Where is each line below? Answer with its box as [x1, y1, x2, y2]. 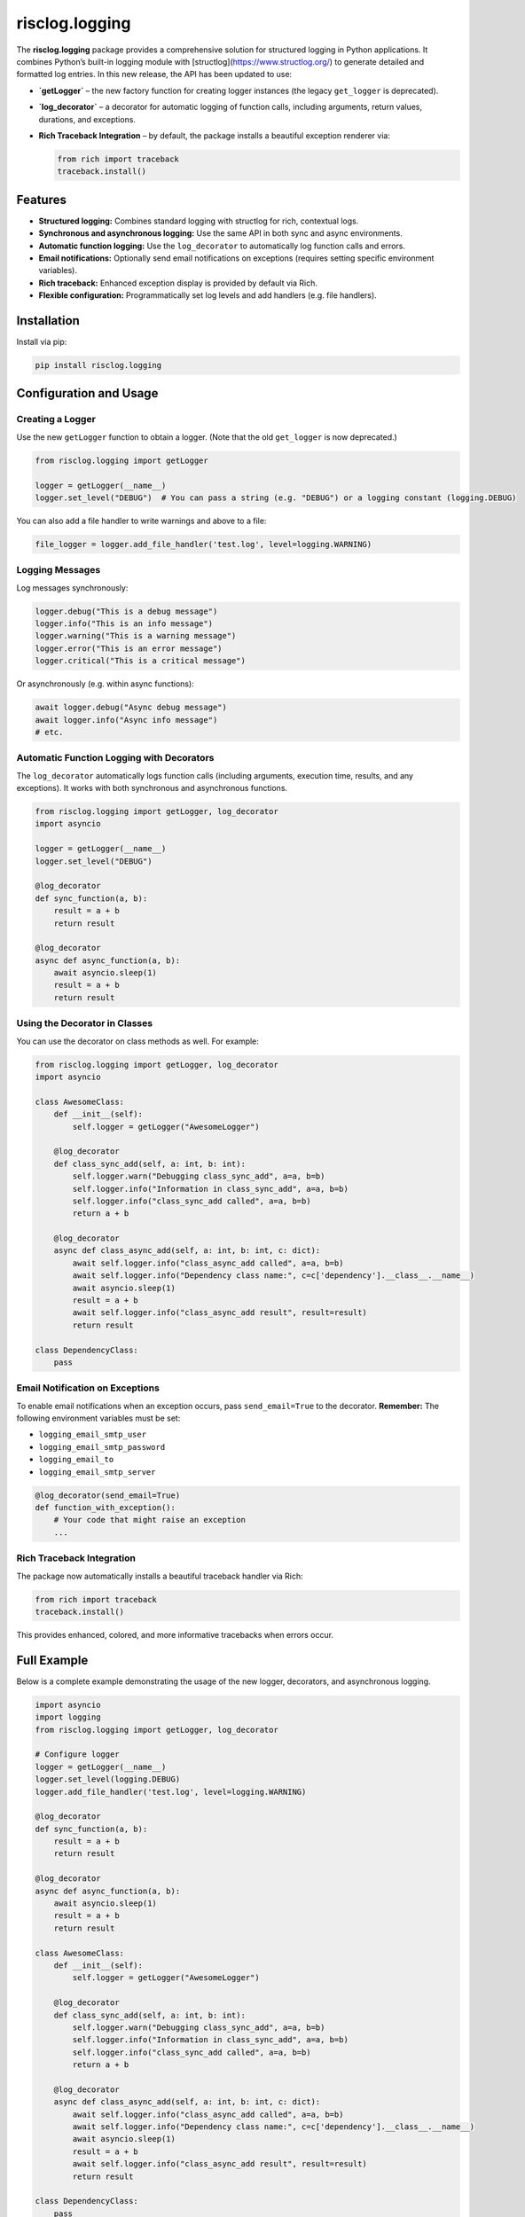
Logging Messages [16, 564, 101, 576]
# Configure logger [35, 1750, 120, 1759]
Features [16, 192, 67, 208]
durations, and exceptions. [38, 114, 137, 124]
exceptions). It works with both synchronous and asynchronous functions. [16, 783, 288, 794]
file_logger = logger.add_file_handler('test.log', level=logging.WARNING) [35, 539, 372, 549]
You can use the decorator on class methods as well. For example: [16, 1036, 259, 1046]
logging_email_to [38, 1454, 114, 1465]
